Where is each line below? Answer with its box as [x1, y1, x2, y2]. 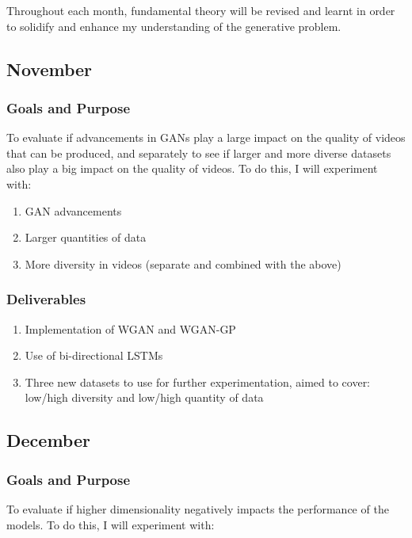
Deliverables [6, 289, 86, 309]
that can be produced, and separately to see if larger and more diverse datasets [6, 144, 391, 161]
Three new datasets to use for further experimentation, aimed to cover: [25, 373, 371, 390]
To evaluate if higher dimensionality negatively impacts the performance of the [6, 500, 389, 517]
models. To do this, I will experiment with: [6, 516, 215, 532]
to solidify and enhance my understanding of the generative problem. [6, 17, 341, 34]
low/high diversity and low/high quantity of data [25, 389, 264, 406]
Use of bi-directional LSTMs [25, 347, 163, 364]
